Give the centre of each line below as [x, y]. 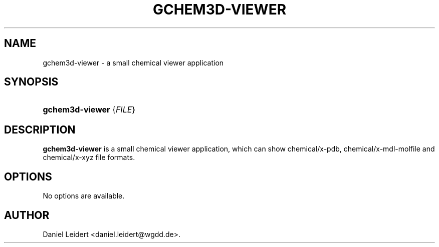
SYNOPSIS [31, 82]
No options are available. [84, 196]
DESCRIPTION [40, 129]
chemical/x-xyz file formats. [89, 157]
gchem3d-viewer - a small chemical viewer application [133, 62]
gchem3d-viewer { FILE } [89, 110]
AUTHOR [27, 215]
